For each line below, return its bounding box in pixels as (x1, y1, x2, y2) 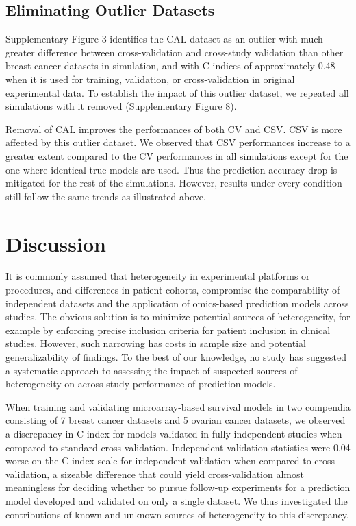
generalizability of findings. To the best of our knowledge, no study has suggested (5, 350, 346, 364)
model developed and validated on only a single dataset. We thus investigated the (5, 493, 348, 507)
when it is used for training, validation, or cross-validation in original (5, 71, 295, 86)
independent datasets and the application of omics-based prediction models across (5, 296, 349, 310)
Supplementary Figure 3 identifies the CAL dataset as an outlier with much (5, 32, 323, 46)
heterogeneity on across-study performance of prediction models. (5, 376, 276, 391)
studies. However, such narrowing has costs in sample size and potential (5, 336, 306, 350)
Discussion (5, 229, 106, 257)
